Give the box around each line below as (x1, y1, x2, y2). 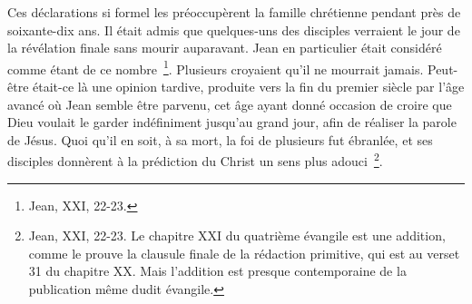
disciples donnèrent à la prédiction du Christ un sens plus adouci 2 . (7, 149, 383, 171)
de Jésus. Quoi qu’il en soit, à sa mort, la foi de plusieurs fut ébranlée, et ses (7, 130, 433, 149)
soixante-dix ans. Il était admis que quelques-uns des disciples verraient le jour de (7, 20, 460, 39)
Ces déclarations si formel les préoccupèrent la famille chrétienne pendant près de (7, 3, 461, 21)
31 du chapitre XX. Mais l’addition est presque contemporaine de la (28, 261, 407, 280)
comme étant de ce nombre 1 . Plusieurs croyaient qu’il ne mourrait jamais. (7, 56, 424, 78)
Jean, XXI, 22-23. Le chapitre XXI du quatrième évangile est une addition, (28, 226, 446, 245)
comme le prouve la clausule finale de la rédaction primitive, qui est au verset (28, 243, 460, 262)
